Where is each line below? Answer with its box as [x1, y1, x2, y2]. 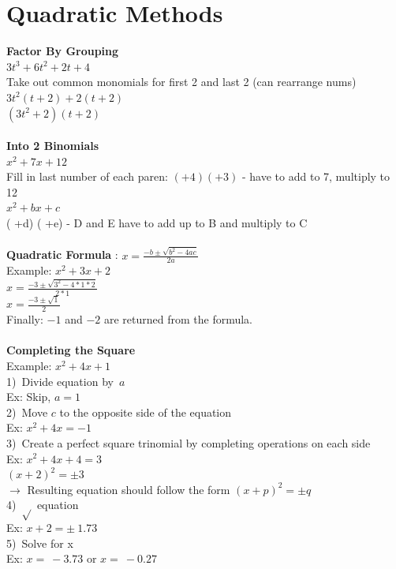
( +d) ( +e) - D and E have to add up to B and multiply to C [6, 215, 308, 231]
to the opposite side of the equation [59, 403, 232, 420]
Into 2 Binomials [6, 137, 99, 154]
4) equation [6, 496, 79, 513]
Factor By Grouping [6, 43, 119, 59]
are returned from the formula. [103, 311, 252, 328]
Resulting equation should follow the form [27, 481, 230, 497]
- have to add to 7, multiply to [242, 168, 390, 185]
